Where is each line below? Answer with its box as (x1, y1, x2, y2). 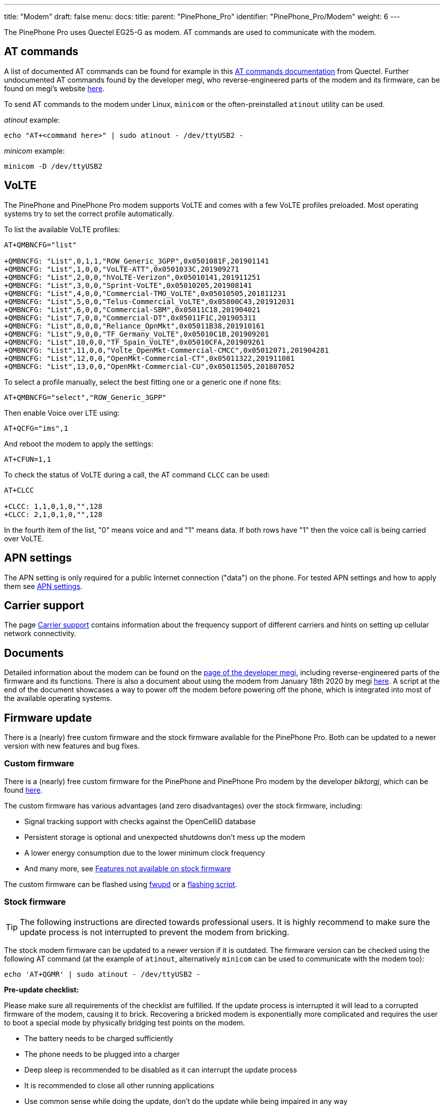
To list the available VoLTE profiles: (4, 225, 120, 234)
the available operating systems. (4, 694, 112, 703)
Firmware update (4, 711, 92, 724)
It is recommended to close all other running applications (24, 1081, 214, 1090)
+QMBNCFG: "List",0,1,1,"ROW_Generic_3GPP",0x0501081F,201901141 (4, 256, 269, 265)
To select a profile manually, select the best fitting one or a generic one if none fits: (4, 377, 281, 386)
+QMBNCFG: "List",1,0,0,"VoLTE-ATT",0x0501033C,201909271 (4, 265, 239, 273)
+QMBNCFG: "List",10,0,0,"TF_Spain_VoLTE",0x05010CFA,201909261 (4, 338, 265, 346)
